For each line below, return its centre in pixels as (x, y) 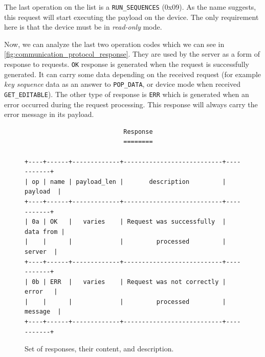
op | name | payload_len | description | (129, 182)
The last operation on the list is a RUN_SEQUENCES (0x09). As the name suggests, (130, 7)
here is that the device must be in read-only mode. (83, 27)
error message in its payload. (49, 114)
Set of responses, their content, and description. (99, 349)
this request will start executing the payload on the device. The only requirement (131, 17)
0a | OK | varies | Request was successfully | (129, 222)
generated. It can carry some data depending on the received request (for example (133, 74)
